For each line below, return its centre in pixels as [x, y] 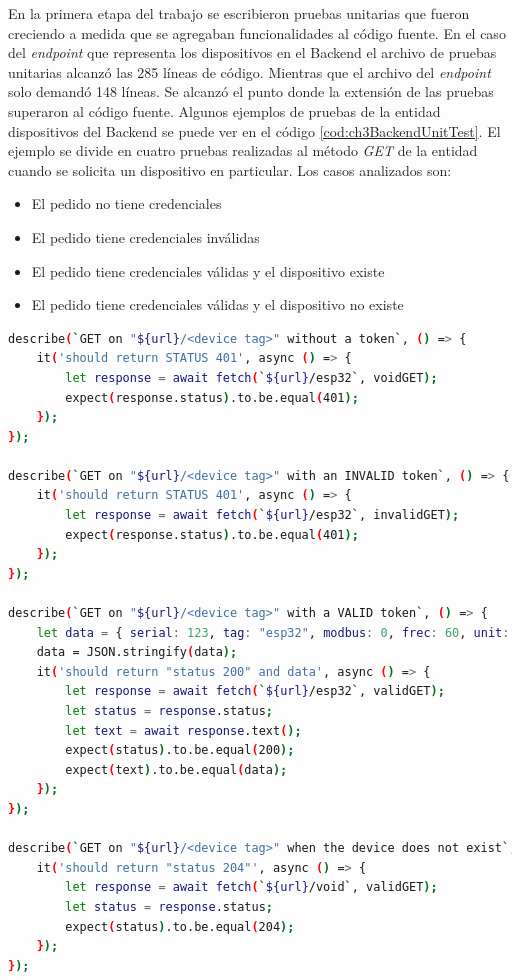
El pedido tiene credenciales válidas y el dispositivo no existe [217, 304]
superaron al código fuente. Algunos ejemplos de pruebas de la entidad [224, 110]
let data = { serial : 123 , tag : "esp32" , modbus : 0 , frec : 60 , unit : [273, 632]
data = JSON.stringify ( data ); [137, 652]
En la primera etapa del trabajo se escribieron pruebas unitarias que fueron [239, 13]
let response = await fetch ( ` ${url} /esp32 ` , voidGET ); [251, 377]
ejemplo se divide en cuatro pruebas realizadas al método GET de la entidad [243, 150]
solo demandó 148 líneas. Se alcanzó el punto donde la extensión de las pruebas [251, 91]
